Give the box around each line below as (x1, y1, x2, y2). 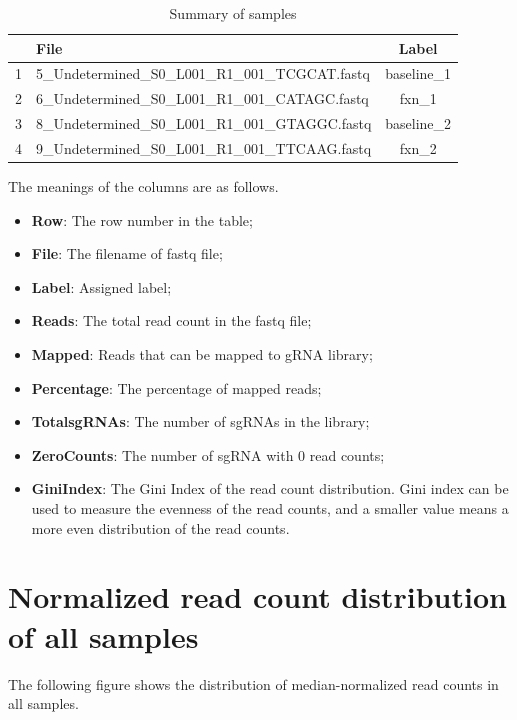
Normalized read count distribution (8, 576, 507, 617)
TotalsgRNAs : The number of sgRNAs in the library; (31, 411, 370, 432)
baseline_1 (385, 63, 452, 84)
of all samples (8, 615, 199, 656)
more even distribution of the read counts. (31, 517, 290, 538)
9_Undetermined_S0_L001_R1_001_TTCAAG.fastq (36, 137, 372, 158)
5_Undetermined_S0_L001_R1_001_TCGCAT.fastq (36, 63, 370, 84)
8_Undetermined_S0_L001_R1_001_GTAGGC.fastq (36, 113, 372, 134)
